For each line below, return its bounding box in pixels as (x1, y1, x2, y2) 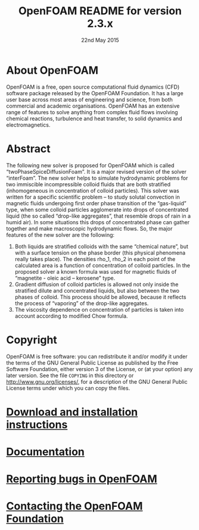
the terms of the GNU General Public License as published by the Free (6, 359, 179, 366)
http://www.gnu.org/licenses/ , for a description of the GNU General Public (6, 378, 188, 385)
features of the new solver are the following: (6, 231, 115, 239)
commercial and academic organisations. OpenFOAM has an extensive (6, 102, 180, 109)
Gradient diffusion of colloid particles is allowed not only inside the (14, 281, 179, 288)
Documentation (6, 445, 85, 459)
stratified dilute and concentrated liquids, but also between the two (14, 287, 180, 294)
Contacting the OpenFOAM (6, 500, 143, 513)
